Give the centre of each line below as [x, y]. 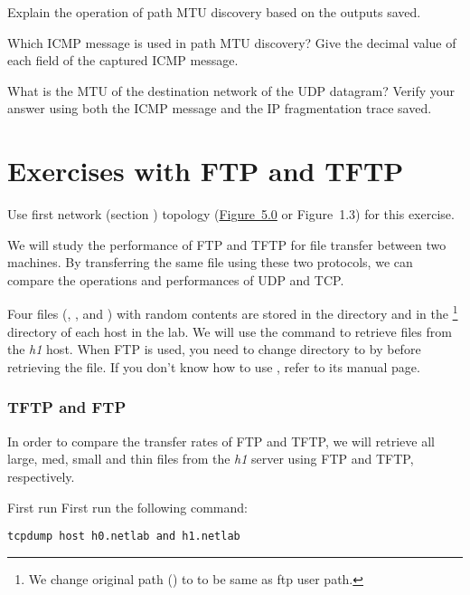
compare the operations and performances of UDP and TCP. [176, 279]
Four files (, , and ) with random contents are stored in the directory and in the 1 [233, 312]
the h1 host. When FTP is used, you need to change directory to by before [214, 349]
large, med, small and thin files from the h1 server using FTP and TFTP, [211, 459]
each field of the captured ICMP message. [123, 60]
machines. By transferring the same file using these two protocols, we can [210, 262]
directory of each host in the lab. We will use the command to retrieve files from [230, 331]
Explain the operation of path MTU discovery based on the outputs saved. [214, 12]
